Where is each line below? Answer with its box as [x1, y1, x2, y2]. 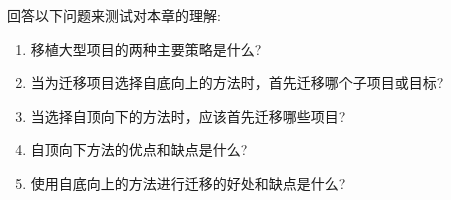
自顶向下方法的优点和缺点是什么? [30, 139, 248, 160]
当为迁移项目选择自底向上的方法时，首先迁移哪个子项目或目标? [30, 72, 444, 93]
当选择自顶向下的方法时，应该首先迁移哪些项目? [30, 105, 346, 126]
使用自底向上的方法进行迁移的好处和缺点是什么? [30, 172, 346, 193]
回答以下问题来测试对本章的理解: [7, 5, 221, 25]
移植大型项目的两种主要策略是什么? [30, 38, 262, 59]
